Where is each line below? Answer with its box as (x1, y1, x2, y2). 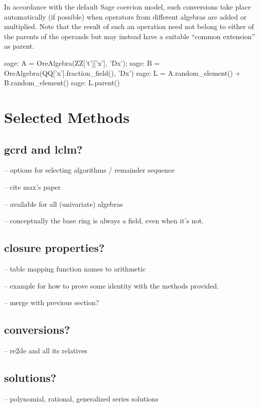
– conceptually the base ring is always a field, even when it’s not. (4, 215, 204, 226)
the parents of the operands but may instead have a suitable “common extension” (4, 31, 255, 41)
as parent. (4, 41, 35, 51)
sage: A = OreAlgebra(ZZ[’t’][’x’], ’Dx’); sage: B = (4, 57, 160, 68)
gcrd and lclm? (4, 141, 83, 157)
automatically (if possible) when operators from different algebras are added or (4, 11, 247, 22)
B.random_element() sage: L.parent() (4, 77, 120, 88)
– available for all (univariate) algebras (4, 198, 123, 209)
